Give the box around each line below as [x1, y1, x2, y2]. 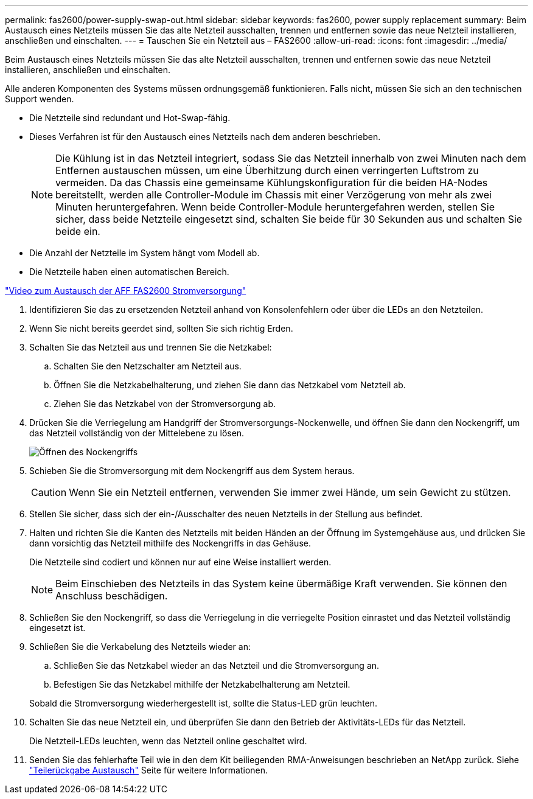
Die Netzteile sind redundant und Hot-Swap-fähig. [29, 113, 231, 123]
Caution [31, 486, 67, 498]
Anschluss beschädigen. [55, 590, 168, 602]
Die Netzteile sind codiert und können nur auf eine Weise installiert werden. [29, 557, 332, 567]
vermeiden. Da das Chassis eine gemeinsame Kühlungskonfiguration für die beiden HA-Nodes [55, 176, 488, 189]
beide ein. [55, 225, 100, 237]
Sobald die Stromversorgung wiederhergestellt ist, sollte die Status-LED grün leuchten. [29, 698, 378, 708]
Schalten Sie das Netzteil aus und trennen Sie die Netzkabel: [29, 342, 272, 352]
